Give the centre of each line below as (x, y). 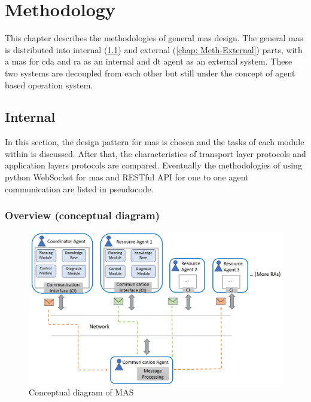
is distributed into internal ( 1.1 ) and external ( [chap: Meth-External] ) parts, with (154, 49)
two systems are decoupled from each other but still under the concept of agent (150, 73)
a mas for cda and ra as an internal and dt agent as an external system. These (149, 61)
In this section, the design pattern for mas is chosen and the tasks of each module (155, 142)
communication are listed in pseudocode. (79, 188)
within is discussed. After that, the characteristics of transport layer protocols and (155, 153)
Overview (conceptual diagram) (83, 215)
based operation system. (49, 85)
